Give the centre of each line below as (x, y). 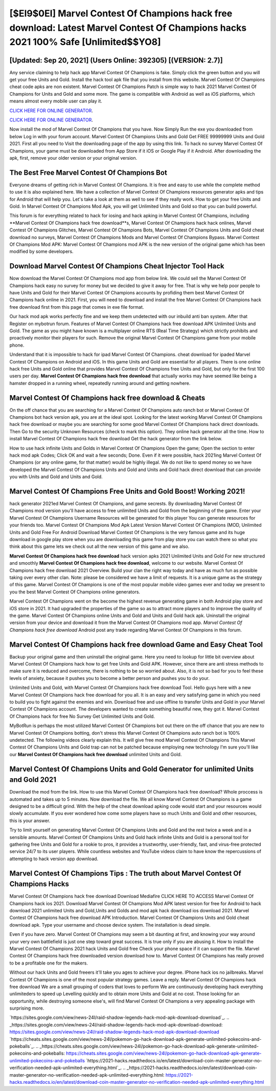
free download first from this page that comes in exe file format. (77, 307)
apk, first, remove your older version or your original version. (73, 158)
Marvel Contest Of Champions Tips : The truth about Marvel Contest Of (125, 873)
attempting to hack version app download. (54, 859)
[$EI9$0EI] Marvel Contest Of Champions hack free (121, 13)
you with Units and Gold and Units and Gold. (56, 477)
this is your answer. (30, 820)
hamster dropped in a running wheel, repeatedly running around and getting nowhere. (100, 383)
